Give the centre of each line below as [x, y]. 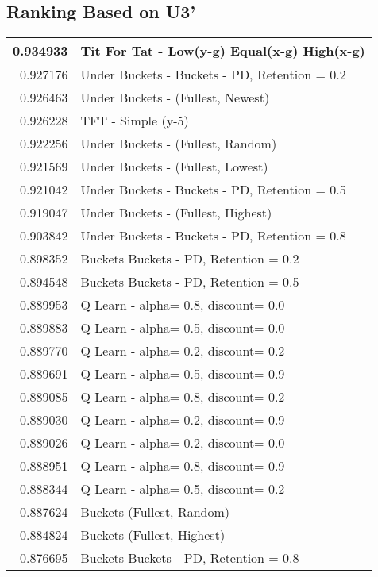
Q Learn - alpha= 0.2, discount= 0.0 [183, 443]
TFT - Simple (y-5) [135, 121]
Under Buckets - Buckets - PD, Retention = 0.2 [213, 75]
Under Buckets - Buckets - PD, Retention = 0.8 [213, 236]
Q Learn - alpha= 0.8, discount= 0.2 [183, 397]
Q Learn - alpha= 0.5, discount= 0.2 [183, 489]
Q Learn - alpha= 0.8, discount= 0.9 [183, 466]
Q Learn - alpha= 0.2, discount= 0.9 [183, 420]
